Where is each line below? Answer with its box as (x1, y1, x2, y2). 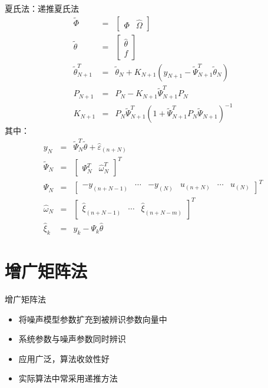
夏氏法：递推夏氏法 (5, 2, 79, 14)
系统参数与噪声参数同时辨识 (18, 333, 126, 345)
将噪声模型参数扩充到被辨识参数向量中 (18, 313, 167, 325)
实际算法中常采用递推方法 (18, 372, 118, 384)
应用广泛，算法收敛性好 (18, 352, 110, 364)
